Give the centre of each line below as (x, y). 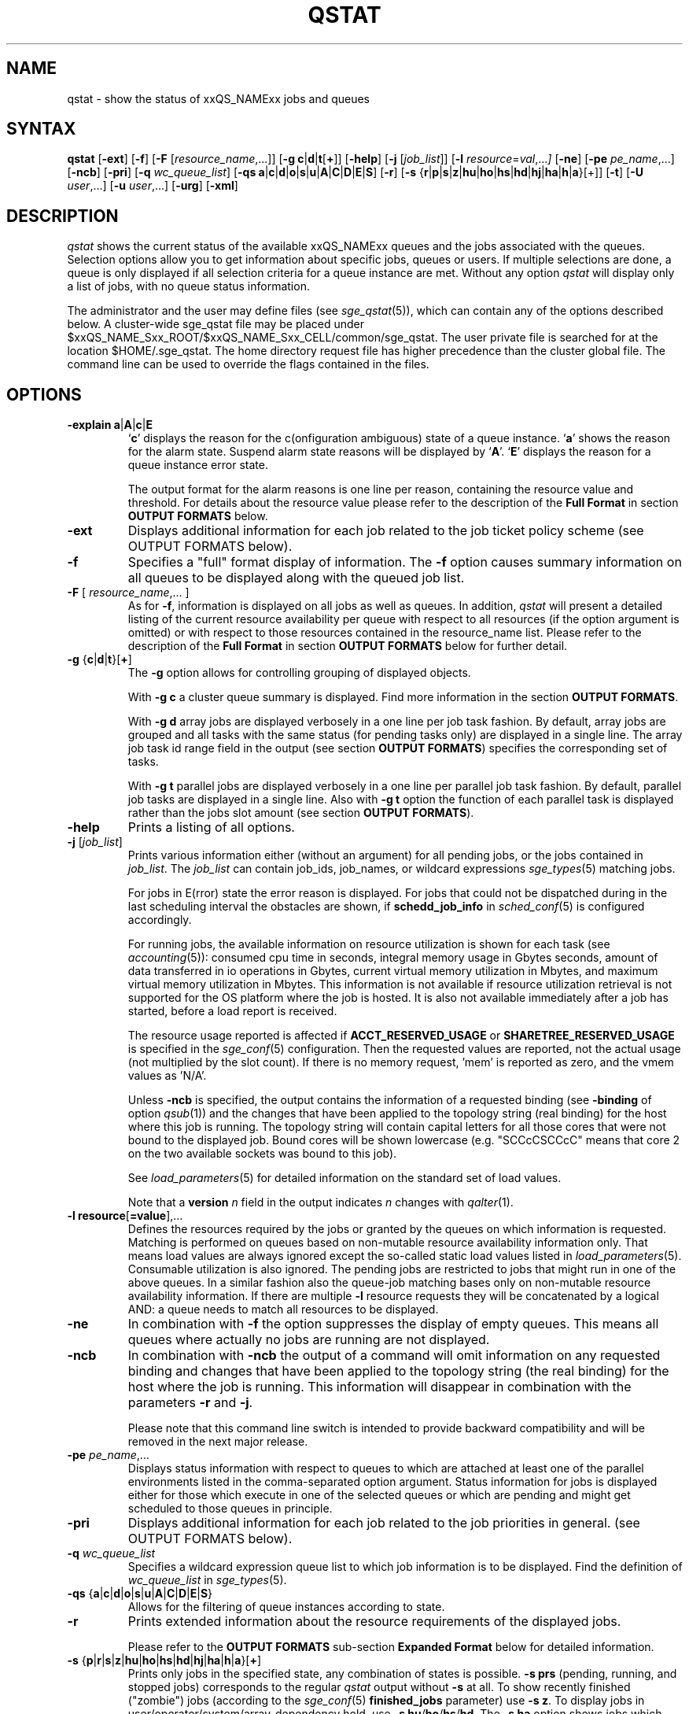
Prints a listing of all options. (211, 827)
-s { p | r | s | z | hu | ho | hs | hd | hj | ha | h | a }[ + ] (164, 1660)
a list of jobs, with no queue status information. (188, 286)
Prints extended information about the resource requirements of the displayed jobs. (374, 1622)
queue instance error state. (198, 465)
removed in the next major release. (218, 1442)
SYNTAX (41, 129)
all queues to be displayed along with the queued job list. (296, 578)
